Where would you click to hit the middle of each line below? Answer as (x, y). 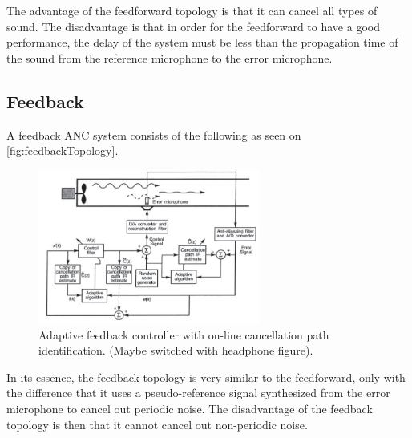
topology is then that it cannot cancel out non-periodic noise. (157, 424)
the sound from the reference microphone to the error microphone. (170, 57)
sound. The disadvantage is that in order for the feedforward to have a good (193, 26)
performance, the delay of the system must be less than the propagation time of (202, 42)
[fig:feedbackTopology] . (63, 150)
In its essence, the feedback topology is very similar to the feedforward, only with (206, 377)
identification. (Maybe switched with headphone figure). (176, 350)
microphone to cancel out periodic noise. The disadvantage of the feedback (190, 408)
